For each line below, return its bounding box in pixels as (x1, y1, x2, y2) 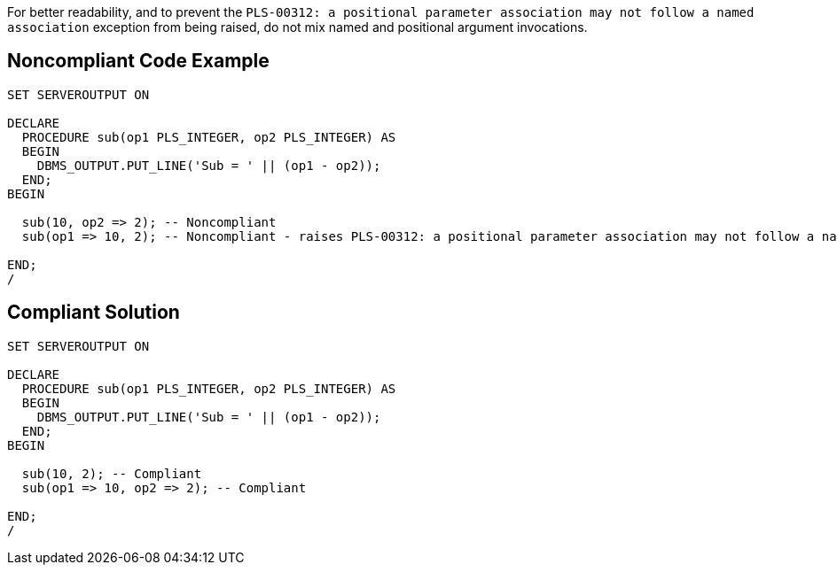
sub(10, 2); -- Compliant (21, 466, 202, 481)
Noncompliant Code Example (7, 50, 270, 73)
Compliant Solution (7, 301, 180, 324)
